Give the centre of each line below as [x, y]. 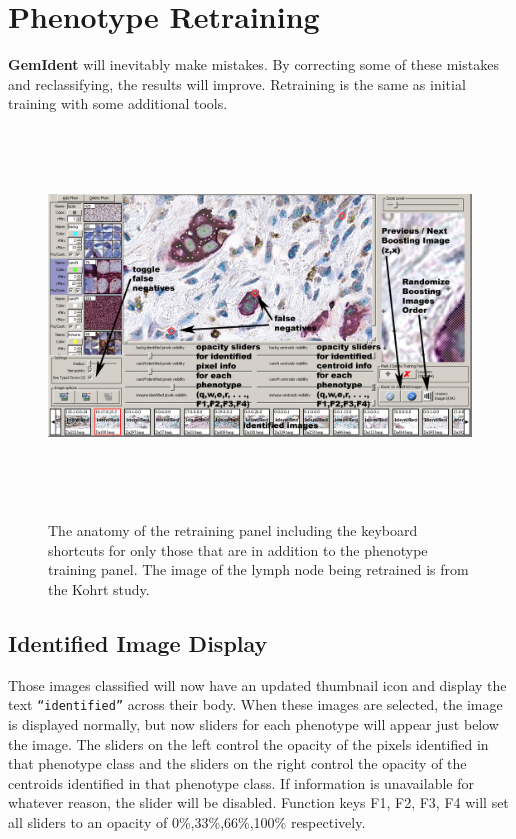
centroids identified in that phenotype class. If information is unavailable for [241, 782]
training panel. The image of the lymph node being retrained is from [258, 569]
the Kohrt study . [99, 588]
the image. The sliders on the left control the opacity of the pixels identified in [248, 743]
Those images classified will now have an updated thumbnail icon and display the [257, 684]
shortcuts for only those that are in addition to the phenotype [238, 549]
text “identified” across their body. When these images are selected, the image [255, 704]
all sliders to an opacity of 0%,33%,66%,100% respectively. [187, 821]
